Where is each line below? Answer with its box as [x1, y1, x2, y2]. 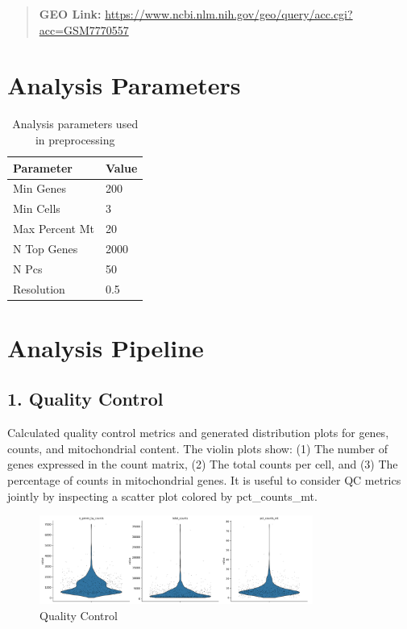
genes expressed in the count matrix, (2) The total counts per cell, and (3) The [7, 456, 398, 473]
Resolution [13, 280, 65, 297]
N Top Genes [13, 240, 78, 256]
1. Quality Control [7, 386, 164, 411]
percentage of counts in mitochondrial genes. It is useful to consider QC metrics [7, 472, 401, 489]
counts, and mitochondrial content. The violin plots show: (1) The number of [7, 439, 388, 456]
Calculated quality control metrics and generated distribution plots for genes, [7, 424, 389, 441]
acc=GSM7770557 [39, 21, 129, 38]
